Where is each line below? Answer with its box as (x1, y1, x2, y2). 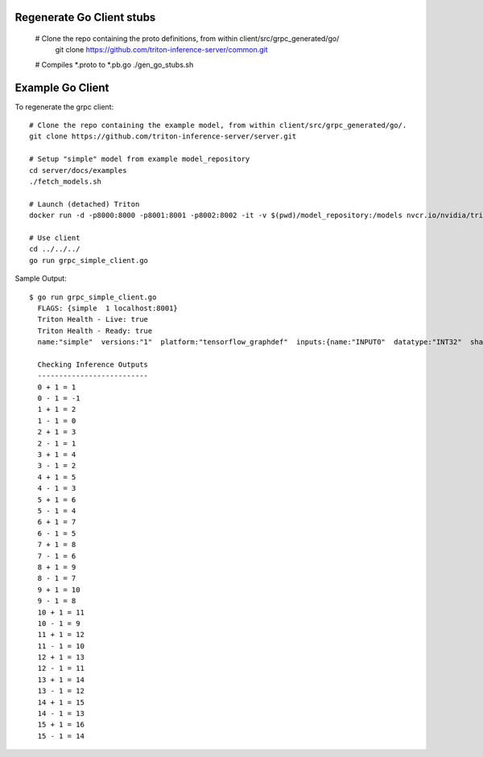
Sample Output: (14, 274, 68, 283)
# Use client (29, 233, 80, 242)
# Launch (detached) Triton (29, 200, 140, 208)
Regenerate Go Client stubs (14, 10, 156, 24)
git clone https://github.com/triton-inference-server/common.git (55, 45, 269, 55)
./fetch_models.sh (29, 177, 102, 187)
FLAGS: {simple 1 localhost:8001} (37, 303, 179, 313)
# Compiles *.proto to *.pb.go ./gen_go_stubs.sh (35, 60, 194, 69)
